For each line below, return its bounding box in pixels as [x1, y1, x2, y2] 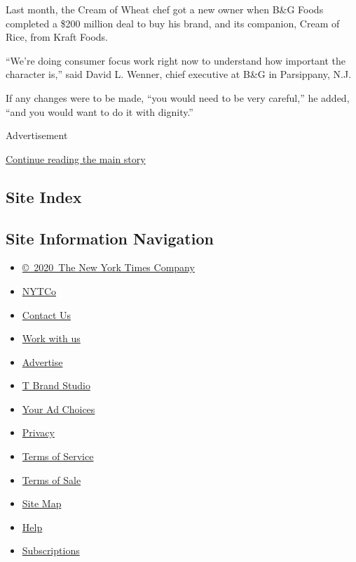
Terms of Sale [22, 472, 81, 487]
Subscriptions [22, 543, 80, 558]
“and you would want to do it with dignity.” [6, 104, 193, 119]
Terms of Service [22, 449, 94, 464]
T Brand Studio [22, 378, 90, 393]
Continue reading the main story [6, 151, 146, 166]
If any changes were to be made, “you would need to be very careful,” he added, [6, 90, 350, 105]
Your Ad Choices [22, 401, 95, 416]
